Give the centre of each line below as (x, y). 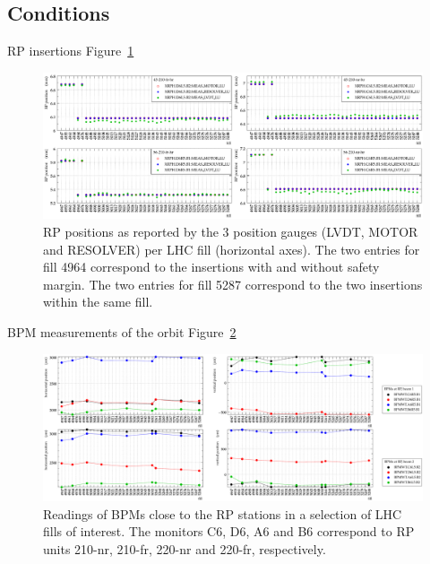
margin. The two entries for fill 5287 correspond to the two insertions (233, 284)
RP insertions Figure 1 (71, 51)
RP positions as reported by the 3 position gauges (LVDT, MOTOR (231, 231)
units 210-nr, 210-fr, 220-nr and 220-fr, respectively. (185, 549)
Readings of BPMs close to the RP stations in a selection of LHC (223, 513)
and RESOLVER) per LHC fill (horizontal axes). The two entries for (232, 249)
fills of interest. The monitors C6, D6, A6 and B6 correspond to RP (229, 531)
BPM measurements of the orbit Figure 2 (122, 331)
